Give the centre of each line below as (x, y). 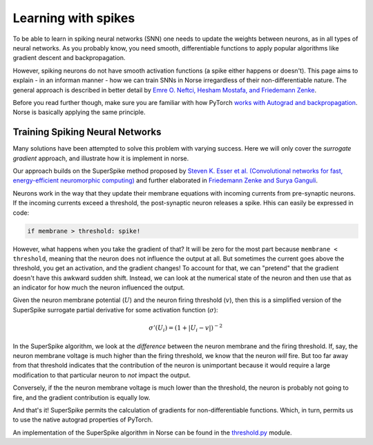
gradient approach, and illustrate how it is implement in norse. (101, 158)
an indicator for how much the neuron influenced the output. (99, 287)
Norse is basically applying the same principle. (79, 112)
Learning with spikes (74, 18)
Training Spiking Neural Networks (87, 132)
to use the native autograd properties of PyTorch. (83, 420)
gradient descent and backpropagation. (69, 58)
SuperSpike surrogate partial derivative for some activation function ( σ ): (115, 310)
